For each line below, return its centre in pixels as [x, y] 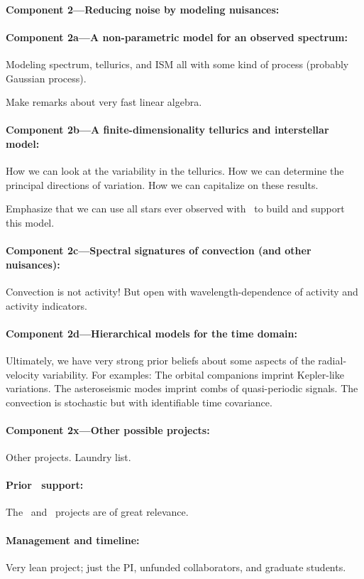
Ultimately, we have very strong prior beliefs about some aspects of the [160, 360]
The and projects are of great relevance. [97, 512]
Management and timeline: [73, 540]
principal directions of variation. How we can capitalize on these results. [162, 184]
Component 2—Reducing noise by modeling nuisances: [143, 9]
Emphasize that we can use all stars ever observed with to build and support [175, 209]
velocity [23, 374]
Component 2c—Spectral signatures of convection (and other [159, 250]
